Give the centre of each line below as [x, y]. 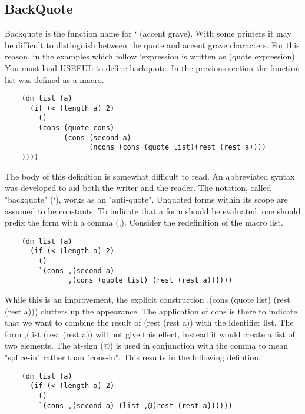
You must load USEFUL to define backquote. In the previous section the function [152, 67]
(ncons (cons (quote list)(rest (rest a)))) [178, 148]
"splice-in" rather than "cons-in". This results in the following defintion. [133, 357]
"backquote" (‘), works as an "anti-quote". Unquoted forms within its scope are [146, 199]
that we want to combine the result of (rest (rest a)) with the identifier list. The [149, 322]
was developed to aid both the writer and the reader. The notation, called [138, 188]
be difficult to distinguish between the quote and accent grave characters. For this [152, 44]
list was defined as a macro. [54, 79]
